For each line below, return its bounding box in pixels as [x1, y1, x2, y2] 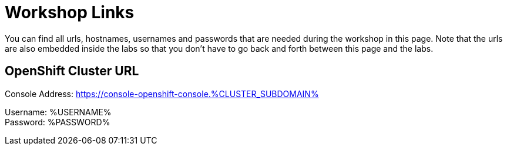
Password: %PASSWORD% [5, 116, 110, 127]
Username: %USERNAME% [5, 106, 112, 117]
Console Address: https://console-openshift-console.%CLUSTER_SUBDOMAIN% [5, 88, 319, 99]
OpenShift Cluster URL [5, 64, 139, 79]
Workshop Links [5, 2, 135, 22]
